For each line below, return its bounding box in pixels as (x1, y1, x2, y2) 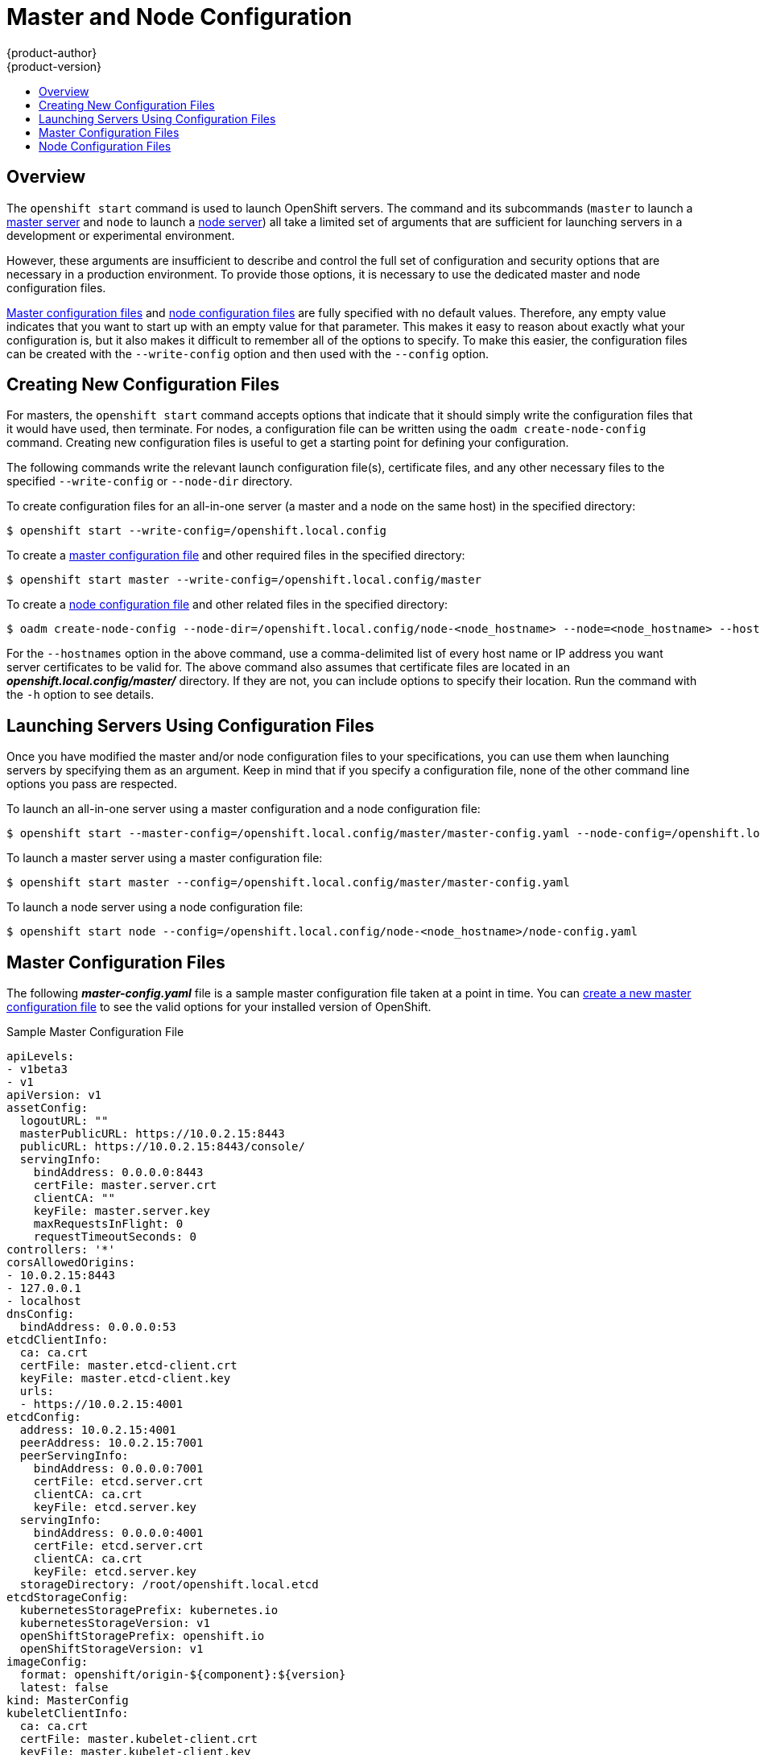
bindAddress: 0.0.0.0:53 (19, 1320, 176, 1334)
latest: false (19, 1681, 109, 1695)
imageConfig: (6, 1655, 89, 1669)
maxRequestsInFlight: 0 (33, 1217, 184, 1231)
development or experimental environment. (6, 228, 235, 242)
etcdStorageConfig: (6, 1591, 129, 1604)
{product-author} (6, 45, 97, 60)
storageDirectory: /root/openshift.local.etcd (19, 1578, 319, 1592)
